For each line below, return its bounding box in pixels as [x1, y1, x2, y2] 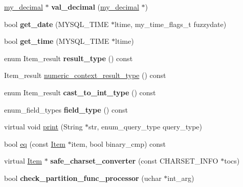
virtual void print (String [4, 121, 83, 132]
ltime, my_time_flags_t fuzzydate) [114, 18, 227, 29]
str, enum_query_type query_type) [89, 121, 202, 132]
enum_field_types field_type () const [4, 104, 128, 115]
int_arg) [167, 172, 194, 183]
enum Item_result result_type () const [4, 52, 133, 63]
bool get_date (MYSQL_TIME [4, 18, 109, 29]
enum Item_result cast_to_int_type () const [4, 87, 156, 97]
